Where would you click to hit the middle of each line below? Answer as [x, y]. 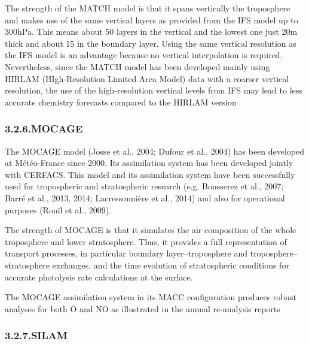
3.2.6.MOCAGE [44, 129]
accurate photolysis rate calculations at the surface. [99, 277]
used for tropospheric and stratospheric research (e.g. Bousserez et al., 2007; [144, 186]
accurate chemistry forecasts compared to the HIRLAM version [121, 102]
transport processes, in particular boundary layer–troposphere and [126, 253]
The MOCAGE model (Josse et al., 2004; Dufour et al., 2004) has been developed [155, 151]
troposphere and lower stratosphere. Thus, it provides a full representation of [146, 241]
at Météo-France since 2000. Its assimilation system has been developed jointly [149, 163]
